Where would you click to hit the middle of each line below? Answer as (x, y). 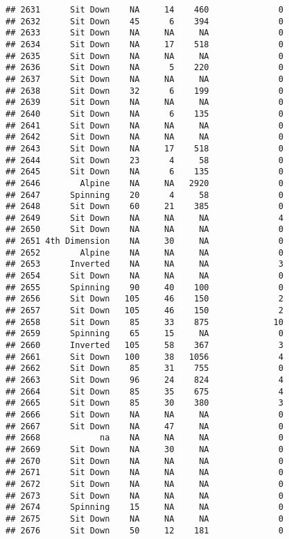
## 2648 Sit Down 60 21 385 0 (144, 207)
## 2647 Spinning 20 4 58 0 (144, 195)
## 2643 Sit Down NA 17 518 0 (144, 148)
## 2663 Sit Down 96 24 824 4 (144, 380)
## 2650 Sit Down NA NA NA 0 (144, 230)
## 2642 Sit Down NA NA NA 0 (144, 137)
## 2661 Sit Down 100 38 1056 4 (144, 357)
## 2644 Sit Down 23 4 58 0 (144, 160)
